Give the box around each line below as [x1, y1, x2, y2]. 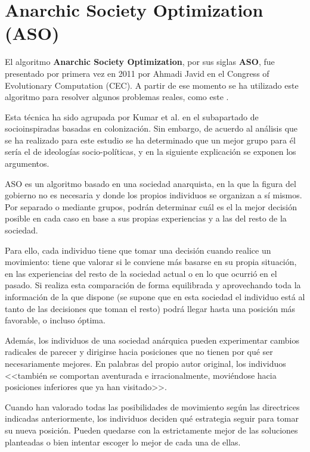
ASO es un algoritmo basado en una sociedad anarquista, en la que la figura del [5, 177, 296, 189]
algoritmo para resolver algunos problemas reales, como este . [5, 91, 229, 103]
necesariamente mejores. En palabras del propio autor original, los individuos [5, 357, 286, 369]
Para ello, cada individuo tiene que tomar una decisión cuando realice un [5, 244, 271, 256]
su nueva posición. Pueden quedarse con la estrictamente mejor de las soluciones [5, 423, 298, 436]
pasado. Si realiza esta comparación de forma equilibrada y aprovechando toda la [5, 279, 301, 291]
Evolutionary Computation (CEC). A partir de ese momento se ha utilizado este [5, 79, 299, 91]
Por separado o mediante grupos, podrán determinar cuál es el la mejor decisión [5, 200, 297, 213]
